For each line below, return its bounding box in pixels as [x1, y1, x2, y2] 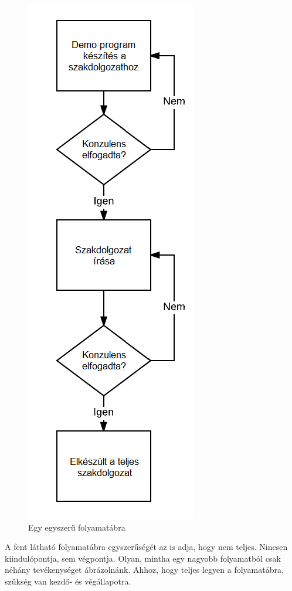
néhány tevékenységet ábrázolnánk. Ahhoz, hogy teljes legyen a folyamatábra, [5, 563, 284, 576]
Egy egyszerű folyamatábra [28, 521, 125, 533]
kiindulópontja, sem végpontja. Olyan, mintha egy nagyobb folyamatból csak [5, 552, 281, 564]
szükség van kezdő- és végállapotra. [5, 575, 131, 587]
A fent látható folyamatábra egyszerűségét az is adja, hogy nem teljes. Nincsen [5, 541, 288, 553]
